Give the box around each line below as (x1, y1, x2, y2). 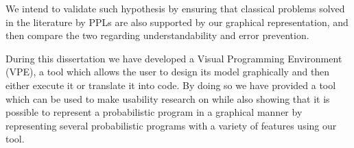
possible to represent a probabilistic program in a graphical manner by (5, 105, 303, 119)
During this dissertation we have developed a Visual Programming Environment (5, 51, 342, 65)
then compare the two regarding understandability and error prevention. (5, 28, 309, 42)
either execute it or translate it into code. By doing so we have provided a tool (5, 77, 336, 92)
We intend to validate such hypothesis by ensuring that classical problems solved (5, 1, 345, 15)
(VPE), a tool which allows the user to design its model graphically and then (5, 64, 330, 79)
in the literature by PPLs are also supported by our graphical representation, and (5, 14, 349, 29)
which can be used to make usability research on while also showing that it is (5, 91, 330, 106)
